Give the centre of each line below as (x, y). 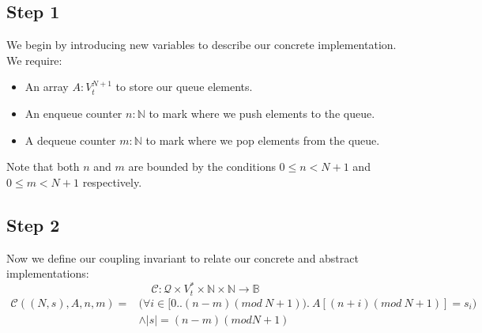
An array (47, 87)
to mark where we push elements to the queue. (262, 113)
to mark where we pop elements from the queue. (263, 140)
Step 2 (33, 224)
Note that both (43, 166)
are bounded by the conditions (202, 166)
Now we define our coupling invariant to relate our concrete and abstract (183, 257)
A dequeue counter (70, 140)
